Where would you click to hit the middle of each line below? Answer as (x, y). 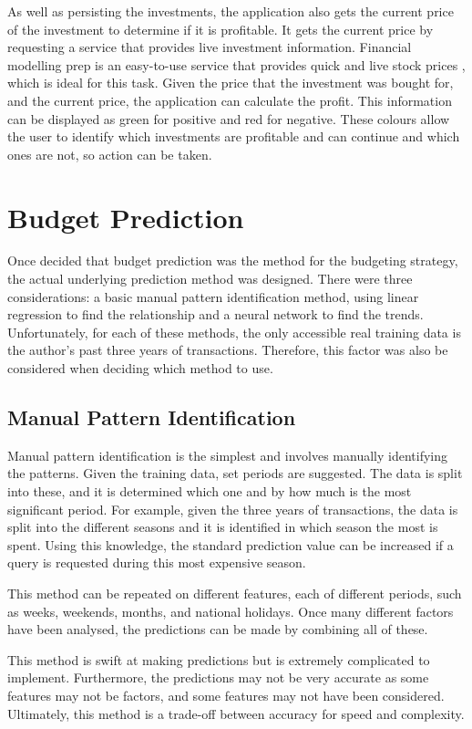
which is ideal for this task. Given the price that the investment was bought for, (231, 83)
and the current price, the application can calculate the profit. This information (230, 100)
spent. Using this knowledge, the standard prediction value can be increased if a (231, 544)
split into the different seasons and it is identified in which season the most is (223, 527)
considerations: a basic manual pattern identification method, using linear (213, 296)
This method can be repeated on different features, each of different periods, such (235, 593)
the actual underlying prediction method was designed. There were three (210, 279)
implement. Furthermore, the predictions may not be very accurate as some (218, 677)
